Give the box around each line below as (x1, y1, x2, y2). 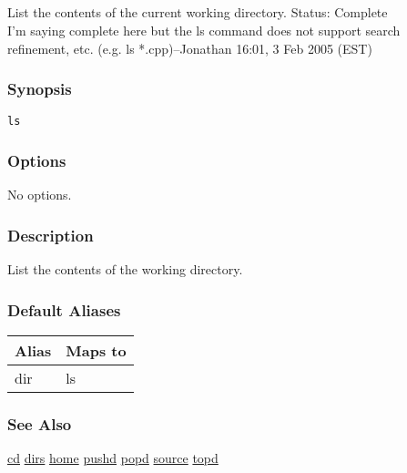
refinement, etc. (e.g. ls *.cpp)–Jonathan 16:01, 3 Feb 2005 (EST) (7, 38, 372, 57)
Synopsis (7, 77, 72, 100)
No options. (7, 185, 72, 204)
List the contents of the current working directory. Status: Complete (7, 3, 388, 22)
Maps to (66, 339, 127, 361)
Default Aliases (7, 298, 121, 321)
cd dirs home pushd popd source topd (7, 448, 219, 468)
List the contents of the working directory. (7, 260, 243, 279)
